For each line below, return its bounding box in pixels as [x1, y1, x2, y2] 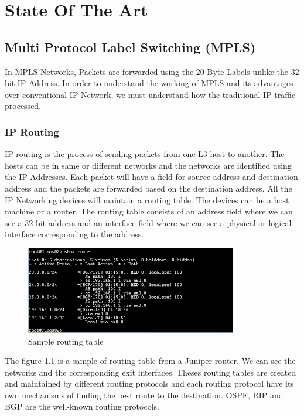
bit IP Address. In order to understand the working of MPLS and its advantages [5, 77, 293, 89]
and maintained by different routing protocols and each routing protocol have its [5, 377, 294, 390]
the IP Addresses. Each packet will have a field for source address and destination [5, 171, 298, 183]
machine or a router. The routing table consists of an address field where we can [5, 205, 293, 217]
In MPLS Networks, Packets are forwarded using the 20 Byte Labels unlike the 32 [5, 65, 299, 77]
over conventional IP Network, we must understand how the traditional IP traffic [5, 88, 296, 100]
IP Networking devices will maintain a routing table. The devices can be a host [5, 193, 289, 206]
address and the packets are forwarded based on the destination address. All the [5, 182, 292, 194]
